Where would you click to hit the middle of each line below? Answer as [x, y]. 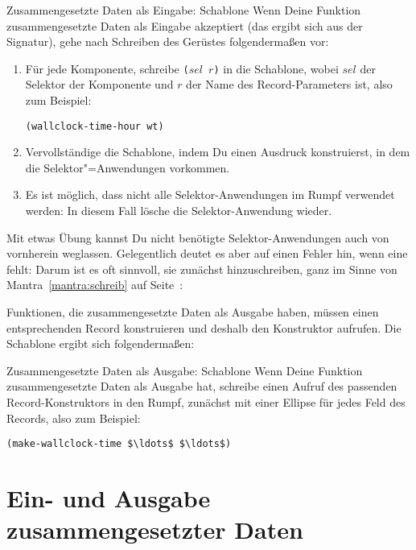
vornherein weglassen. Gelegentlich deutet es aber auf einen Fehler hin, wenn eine [207, 253]
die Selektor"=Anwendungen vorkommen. [128, 167]
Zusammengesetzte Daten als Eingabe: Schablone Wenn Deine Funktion [184, 10]
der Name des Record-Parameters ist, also [289, 84]
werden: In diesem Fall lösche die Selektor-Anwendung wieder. [179, 211]
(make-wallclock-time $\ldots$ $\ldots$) [119, 444]
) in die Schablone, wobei [276, 68]
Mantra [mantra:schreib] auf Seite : [95, 285]
